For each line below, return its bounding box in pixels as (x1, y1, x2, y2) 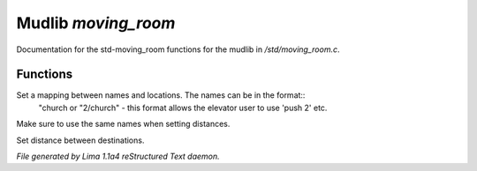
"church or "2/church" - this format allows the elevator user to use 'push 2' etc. (38, 102, 328, 113)
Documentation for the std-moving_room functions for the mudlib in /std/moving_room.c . (16, 44, 340, 55)
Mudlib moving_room (16, 13, 176, 33)
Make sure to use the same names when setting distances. (16, 119, 231, 130)
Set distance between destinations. (16, 135, 145, 145)
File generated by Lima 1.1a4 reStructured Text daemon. (16, 151, 220, 162)
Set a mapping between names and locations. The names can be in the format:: (16, 90, 306, 100)
